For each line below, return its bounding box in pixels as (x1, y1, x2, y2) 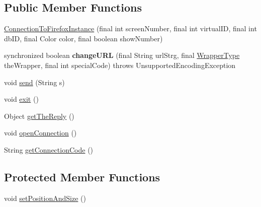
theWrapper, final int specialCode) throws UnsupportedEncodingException (4, 59, 236, 70)
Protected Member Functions (4, 169, 160, 184)
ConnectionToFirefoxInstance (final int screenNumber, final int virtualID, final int (4, 23, 257, 34)
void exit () (4, 94, 39, 104)
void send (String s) (4, 77, 65, 87)
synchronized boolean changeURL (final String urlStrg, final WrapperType (4, 50, 240, 60)
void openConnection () (4, 127, 77, 138)
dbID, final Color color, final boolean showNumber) (4, 33, 163, 43)
